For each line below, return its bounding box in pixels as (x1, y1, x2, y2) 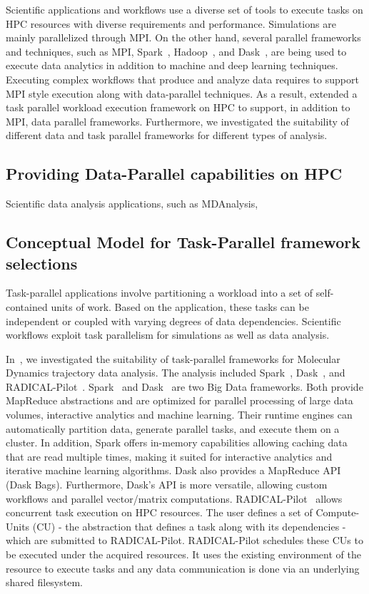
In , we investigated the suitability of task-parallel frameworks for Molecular (6, 351, 340, 366)
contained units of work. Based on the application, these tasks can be (6, 299, 309, 314)
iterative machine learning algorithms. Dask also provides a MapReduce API (6, 463, 341, 478)
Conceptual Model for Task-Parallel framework (6, 231, 360, 253)
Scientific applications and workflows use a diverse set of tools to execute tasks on (6, 2, 363, 16)
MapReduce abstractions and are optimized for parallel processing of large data (6, 393, 353, 408)
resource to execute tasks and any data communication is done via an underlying (6, 560, 360, 575)
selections (6, 252, 78, 274)
